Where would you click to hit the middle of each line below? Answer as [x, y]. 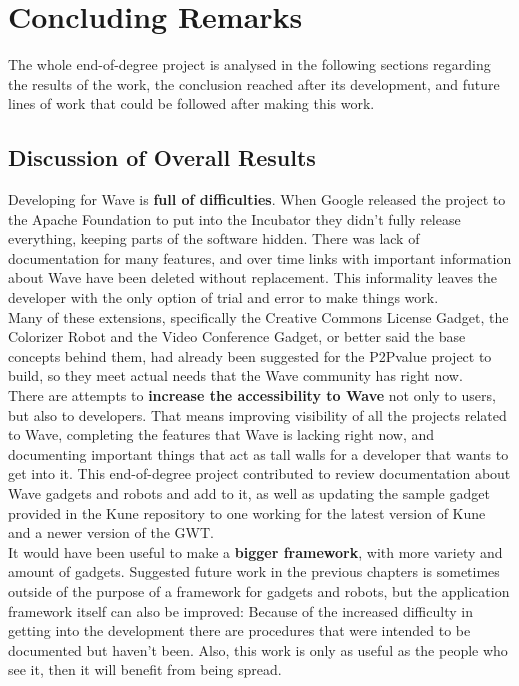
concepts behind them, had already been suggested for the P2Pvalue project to [250, 355]
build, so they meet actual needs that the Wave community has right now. [235, 375]
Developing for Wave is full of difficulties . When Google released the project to [257, 199]
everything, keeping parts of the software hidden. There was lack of [214, 238]
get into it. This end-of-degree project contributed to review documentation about [259, 473]
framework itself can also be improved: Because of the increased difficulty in [240, 610]
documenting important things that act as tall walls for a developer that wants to [258, 453]
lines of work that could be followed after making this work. [191, 103]
